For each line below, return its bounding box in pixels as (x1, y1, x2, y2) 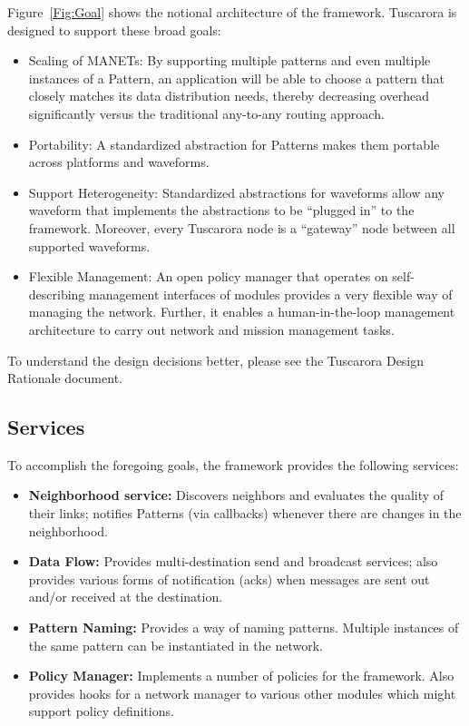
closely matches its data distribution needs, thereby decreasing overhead (28, 86, 430, 105)
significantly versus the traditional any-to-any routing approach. (28, 103, 385, 123)
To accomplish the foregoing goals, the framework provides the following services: (7, 455, 459, 474)
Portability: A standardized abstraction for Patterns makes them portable (28, 134, 440, 153)
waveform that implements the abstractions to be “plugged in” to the (28, 201, 415, 220)
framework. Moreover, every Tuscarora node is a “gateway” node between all (28, 218, 455, 237)
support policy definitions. (28, 701, 174, 721)
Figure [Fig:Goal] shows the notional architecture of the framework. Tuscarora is (7, 3, 457, 21)
